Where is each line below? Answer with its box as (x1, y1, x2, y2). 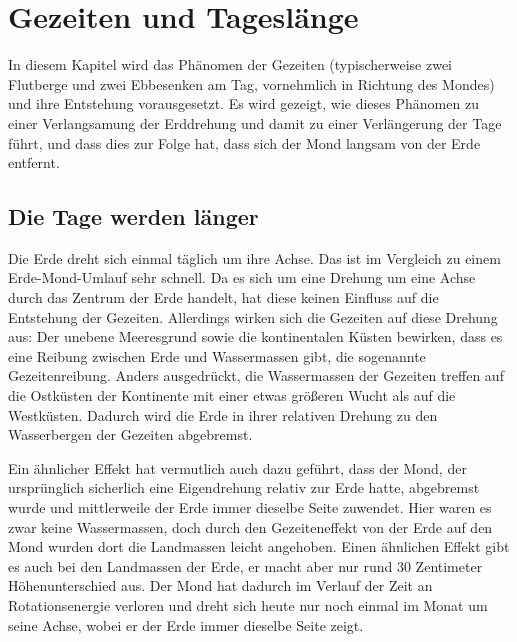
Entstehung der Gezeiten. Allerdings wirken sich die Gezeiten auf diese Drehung (8, 306, 498, 327)
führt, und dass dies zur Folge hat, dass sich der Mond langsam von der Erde (8, 132, 481, 153)
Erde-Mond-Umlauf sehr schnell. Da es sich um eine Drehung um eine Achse (8, 267, 476, 288)
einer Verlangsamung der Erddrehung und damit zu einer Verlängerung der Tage (8, 112, 502, 133)
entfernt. (8, 152, 60, 173)
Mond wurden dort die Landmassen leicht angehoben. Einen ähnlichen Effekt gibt (8, 536, 510, 557)
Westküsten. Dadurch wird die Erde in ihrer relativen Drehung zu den (8, 404, 438, 425)
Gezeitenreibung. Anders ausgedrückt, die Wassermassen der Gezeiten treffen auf (8, 365, 504, 386)
